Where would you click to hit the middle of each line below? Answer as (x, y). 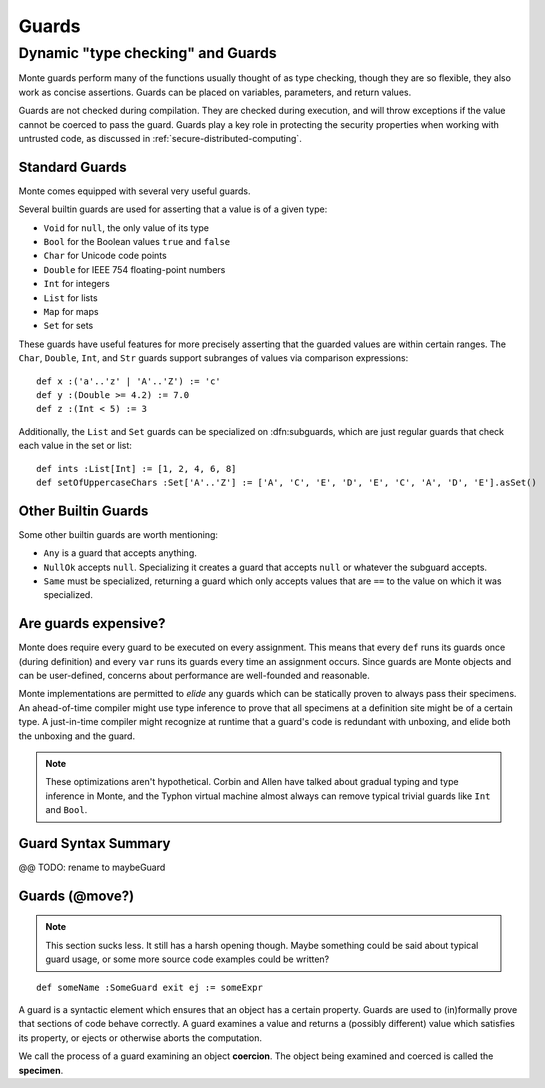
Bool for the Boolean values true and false (136, 242)
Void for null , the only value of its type (126, 227)
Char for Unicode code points (105, 256)
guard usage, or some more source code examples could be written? (187, 959)
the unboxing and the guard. (76, 736)
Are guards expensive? (92, 623)
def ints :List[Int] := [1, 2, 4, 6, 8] (136, 468)
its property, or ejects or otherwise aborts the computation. (140, 1037)
